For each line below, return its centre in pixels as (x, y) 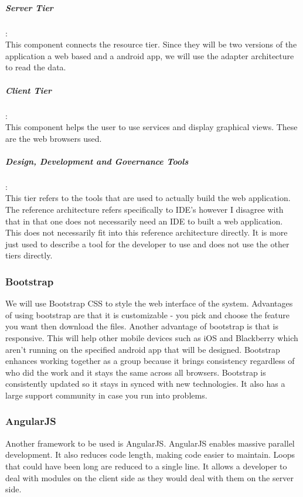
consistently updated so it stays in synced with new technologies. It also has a (145, 384)
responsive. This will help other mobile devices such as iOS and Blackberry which (152, 338)
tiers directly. (29, 255)
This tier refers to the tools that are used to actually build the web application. (148, 198)
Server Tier (29, 7)
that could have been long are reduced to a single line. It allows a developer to (146, 466)
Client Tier (29, 90)
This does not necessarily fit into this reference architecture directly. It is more (147, 232)
